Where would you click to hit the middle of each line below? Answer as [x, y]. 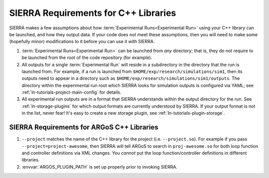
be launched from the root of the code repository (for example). [87, 58]
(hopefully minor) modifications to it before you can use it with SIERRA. [82, 42]
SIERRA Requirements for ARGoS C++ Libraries [84, 127]
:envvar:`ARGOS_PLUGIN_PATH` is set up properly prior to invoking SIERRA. [100, 167]
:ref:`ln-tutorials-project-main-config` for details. [71, 92]
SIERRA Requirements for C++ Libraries [93, 13]
